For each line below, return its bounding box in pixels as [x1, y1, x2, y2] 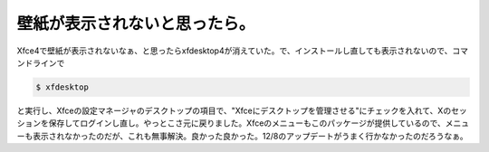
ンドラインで [16, 57, 65, 68]
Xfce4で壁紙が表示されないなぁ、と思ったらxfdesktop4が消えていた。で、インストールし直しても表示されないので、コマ [16, 45, 468, 56]
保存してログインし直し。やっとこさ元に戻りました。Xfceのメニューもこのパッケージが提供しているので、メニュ [48, 118, 470, 128]
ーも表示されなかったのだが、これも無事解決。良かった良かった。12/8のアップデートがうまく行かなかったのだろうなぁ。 [16, 130, 468, 141]
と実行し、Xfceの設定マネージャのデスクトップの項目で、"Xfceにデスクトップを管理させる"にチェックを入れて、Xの [16, 105, 452, 116]
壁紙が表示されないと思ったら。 [16, 14, 255, 33]
